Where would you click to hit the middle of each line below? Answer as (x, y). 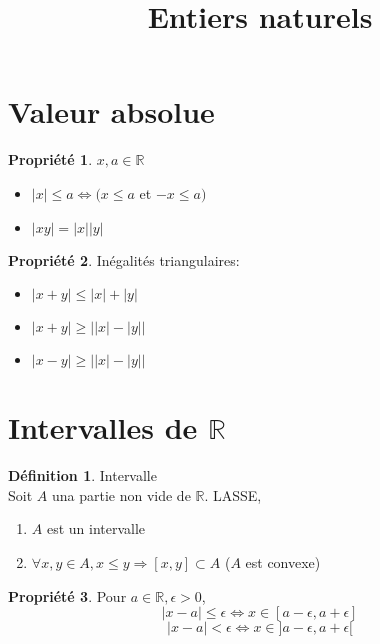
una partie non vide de (121, 494)
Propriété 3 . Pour (67, 595)
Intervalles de (103, 427)
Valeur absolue (111, 111)
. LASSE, (233, 494)
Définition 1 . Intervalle (82, 475)
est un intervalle (96, 528)
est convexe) (283, 562)
